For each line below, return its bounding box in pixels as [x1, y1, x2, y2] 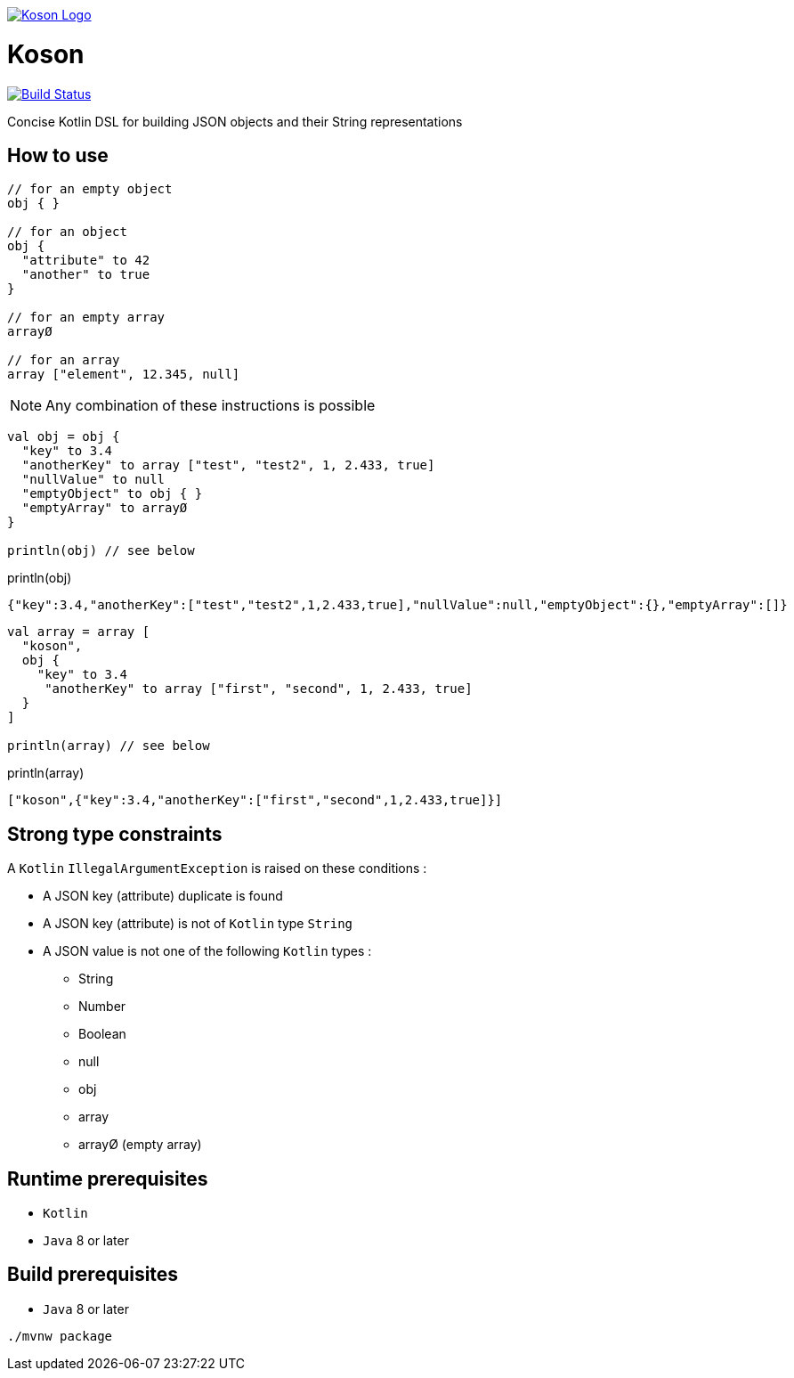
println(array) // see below [7, 738, 210, 754]
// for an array [7, 353, 120, 368]
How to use [7, 143, 109, 167]
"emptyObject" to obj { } [21, 486, 203, 501]
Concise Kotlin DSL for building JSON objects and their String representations [7, 113, 463, 129]
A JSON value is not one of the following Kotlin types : [43, 943, 372, 959]
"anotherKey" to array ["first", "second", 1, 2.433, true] [45, 681, 473, 697]
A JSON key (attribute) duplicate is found [43, 888, 283, 904]
